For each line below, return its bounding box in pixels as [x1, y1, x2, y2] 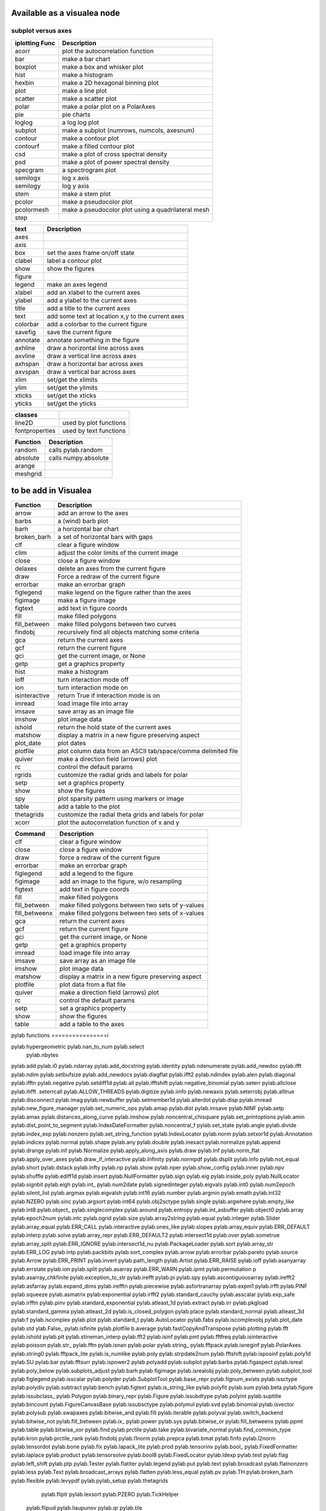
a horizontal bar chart [57, 525, 119, 533]
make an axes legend [46, 280, 107, 288]
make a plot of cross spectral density [62, 150, 168, 158]
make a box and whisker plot [62, 62, 144, 71]
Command [14, 830, 45, 838]
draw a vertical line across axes [46, 351, 137, 360]
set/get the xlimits [46, 375, 98, 384]
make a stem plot [62, 189, 111, 198]
